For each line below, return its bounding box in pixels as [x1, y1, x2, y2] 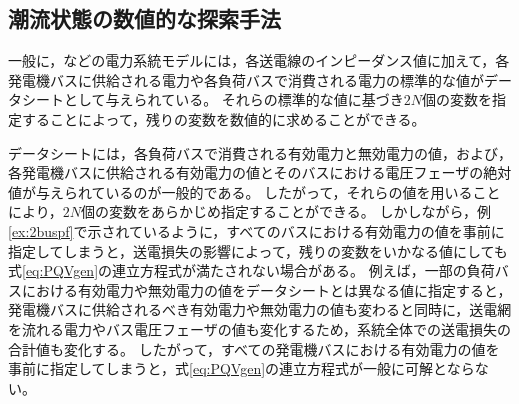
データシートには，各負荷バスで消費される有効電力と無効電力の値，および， [8, 142, 512, 163]
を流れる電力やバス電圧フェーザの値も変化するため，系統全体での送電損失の [8, 318, 512, 339]
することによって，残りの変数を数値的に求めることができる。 [21, 108, 426, 129]
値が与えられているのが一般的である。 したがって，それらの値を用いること [8, 181, 501, 202]
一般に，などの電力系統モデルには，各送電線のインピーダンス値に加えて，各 [8, 50, 510, 71]
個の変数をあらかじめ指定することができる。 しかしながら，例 [81, 201, 491, 222]
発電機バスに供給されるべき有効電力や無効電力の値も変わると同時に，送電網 [8, 299, 512, 320]
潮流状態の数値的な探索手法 [8, 3, 281, 34]
